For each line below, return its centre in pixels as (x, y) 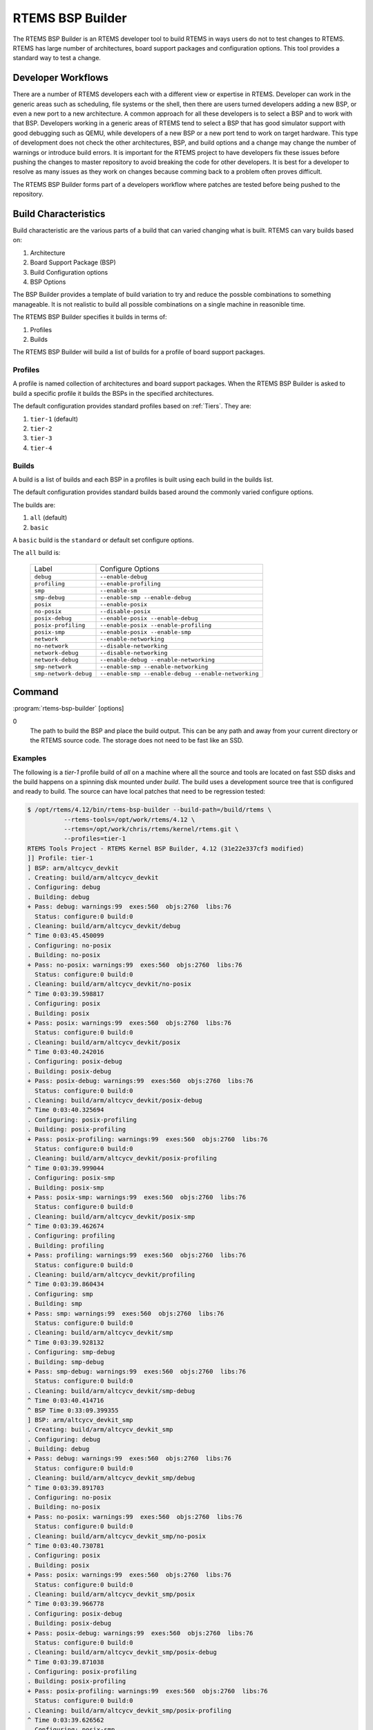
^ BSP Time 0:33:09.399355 (73, 1410)
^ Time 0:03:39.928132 (66, 1342)
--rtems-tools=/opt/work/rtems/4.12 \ (129, 819)
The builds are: (34, 504)
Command (36, 692)
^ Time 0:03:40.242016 (66, 1052)
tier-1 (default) (54, 419)
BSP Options (48, 282)
